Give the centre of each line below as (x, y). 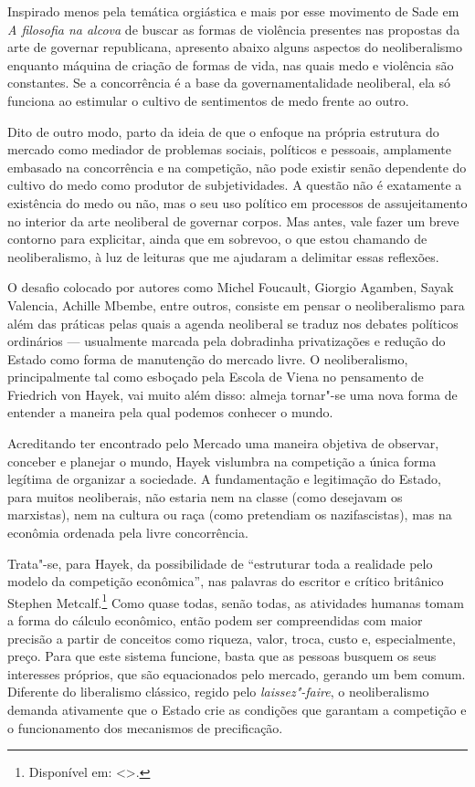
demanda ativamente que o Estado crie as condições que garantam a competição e (237, 710)
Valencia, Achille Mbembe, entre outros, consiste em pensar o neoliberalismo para (236, 304)
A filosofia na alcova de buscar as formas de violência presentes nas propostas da (234, 29)
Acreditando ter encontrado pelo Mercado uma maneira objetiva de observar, (223, 443)
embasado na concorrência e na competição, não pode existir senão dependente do (237, 167)
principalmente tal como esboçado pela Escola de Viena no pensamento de (216, 377)
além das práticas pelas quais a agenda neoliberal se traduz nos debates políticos (233, 323)
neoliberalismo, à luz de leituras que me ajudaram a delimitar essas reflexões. (223, 256)
